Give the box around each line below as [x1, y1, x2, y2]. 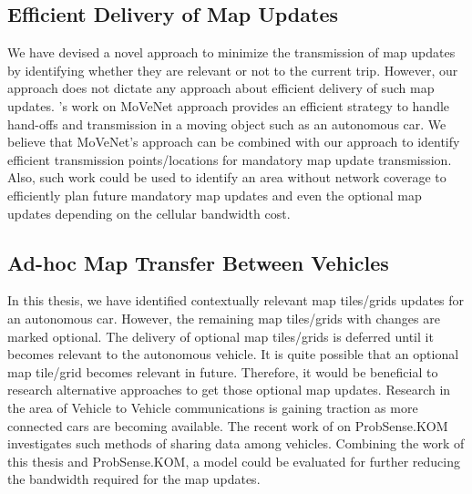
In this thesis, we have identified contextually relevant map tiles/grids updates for [7, 291, 465, 310]
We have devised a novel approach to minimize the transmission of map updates [7, 43, 456, 62]
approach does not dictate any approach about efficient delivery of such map [7, 78, 435, 98]
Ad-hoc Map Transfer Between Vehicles [7, 248, 389, 276]
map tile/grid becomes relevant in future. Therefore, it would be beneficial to [7, 362, 438, 381]
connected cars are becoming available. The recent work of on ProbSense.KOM [7, 416, 448, 435]
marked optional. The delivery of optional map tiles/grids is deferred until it [7, 326, 434, 345]
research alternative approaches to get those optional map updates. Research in [7, 380, 451, 399]
